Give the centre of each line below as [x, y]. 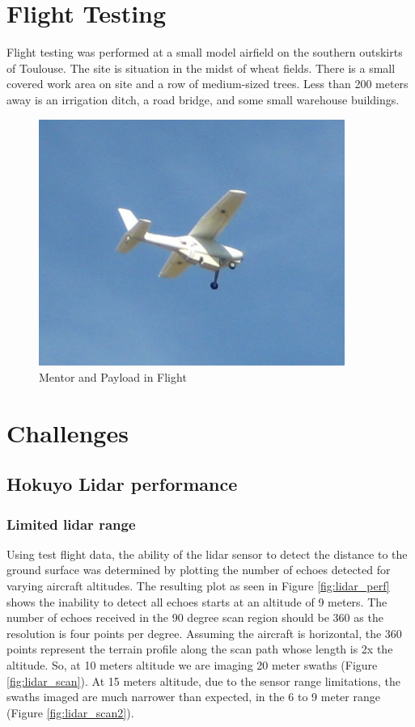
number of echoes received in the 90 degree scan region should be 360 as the [195, 617]
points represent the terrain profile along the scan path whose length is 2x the [200, 649]
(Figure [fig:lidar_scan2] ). [70, 712]
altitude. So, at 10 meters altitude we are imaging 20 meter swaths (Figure [192, 665]
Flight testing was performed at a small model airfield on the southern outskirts [205, 52]
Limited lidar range [71, 524]
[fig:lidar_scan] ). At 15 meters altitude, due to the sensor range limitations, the [204, 681]
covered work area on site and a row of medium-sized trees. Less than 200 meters [207, 84]
